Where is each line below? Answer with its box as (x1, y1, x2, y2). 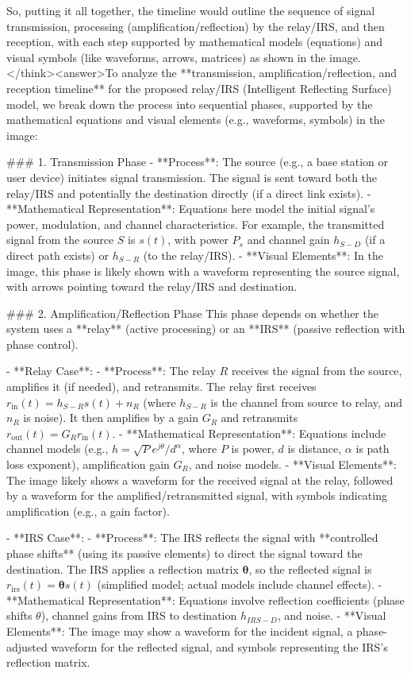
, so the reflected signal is (248, 560, 372, 577)
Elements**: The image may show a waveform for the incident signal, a (6, 622, 353, 639)
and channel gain (247, 231, 330, 248)
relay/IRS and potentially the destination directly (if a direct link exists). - (6, 184, 371, 201)
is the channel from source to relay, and (210, 393, 403, 410)
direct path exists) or (6, 246, 109, 263)
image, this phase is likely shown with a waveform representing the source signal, (6, 262, 400, 279)
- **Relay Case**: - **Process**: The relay (6, 362, 216, 379)
